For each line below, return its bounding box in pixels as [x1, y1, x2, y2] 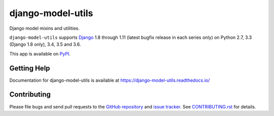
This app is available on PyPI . [9, 50, 71, 56]
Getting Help [9, 64, 50, 73]
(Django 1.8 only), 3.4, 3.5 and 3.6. [9, 41, 81, 47]
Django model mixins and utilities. [9, 25, 80, 31]
